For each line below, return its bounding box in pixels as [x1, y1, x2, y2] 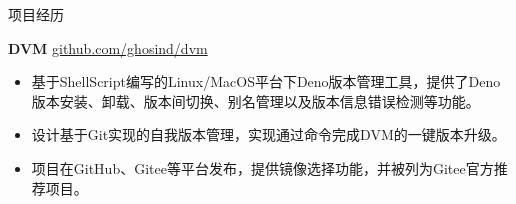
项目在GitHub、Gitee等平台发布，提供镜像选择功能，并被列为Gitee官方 [31, 157, 494, 178]
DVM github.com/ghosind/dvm [8, 37, 208, 58]
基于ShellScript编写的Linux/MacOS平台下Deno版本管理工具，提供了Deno [31, 71, 501, 92]
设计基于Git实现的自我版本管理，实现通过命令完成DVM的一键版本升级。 [31, 124, 506, 145]
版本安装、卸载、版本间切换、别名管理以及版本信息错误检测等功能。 [31, 90, 480, 111]
